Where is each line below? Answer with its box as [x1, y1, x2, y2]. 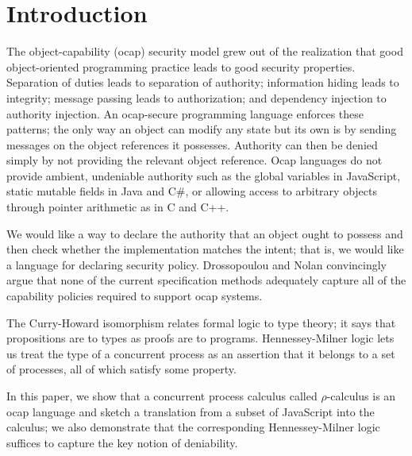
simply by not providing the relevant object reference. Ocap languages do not [6, 152, 383, 168]
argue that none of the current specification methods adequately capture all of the [6, 272, 406, 288]
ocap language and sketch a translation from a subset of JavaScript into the [6, 403, 375, 419]
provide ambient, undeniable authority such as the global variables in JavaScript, [6, 167, 401, 184]
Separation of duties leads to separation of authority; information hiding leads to [6, 74, 399, 91]
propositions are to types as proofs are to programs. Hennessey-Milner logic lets [6, 330, 395, 346]
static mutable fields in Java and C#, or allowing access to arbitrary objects [6, 183, 377, 199]
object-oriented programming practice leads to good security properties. [6, 58, 356, 75]
